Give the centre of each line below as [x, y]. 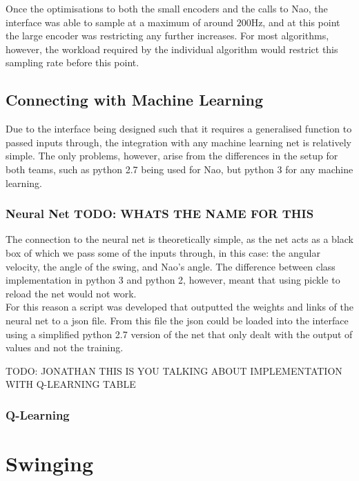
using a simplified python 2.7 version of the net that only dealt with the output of [179, 334]
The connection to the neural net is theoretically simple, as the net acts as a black [180, 239]
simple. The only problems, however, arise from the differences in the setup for [172, 156]
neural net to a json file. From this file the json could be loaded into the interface [177, 320]
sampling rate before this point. [72, 62]
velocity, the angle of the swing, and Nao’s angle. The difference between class [171, 266]
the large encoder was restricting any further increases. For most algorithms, [167, 36]
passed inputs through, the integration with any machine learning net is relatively [179, 142]
